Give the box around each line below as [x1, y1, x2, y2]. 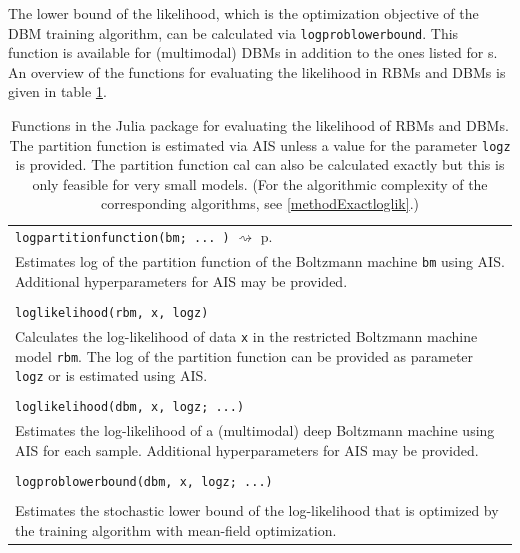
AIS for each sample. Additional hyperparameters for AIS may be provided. [15, 439, 479, 460]
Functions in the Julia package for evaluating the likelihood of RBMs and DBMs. [11, 115, 509, 136]
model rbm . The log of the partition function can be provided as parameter [15, 345, 474, 366]
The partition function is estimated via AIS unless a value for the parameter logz [9, 134, 511, 155]
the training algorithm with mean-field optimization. [15, 519, 337, 540]
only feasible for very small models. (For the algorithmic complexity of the [32, 173, 488, 194]
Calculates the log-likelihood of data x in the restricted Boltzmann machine [15, 325, 478, 346]
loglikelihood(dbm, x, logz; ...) [15, 400, 245, 415]
